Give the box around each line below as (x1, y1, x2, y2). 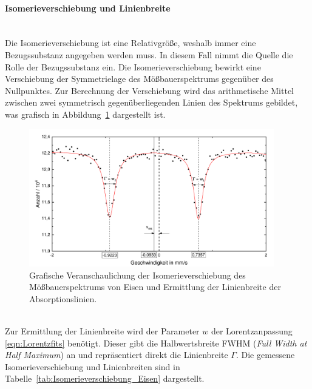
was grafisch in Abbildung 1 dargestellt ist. (5, 107, 166, 120)
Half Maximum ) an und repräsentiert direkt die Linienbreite (5, 348, 228, 361)
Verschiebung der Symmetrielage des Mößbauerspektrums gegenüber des (5, 72, 274, 85)
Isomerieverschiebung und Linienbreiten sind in (5, 360, 180, 373)
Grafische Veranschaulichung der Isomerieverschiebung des (29, 268, 246, 281)
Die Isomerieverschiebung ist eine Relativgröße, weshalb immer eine (5, 36, 256, 49)
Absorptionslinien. (29, 292, 97, 305)
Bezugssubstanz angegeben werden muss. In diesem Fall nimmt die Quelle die (5, 48, 293, 61)
